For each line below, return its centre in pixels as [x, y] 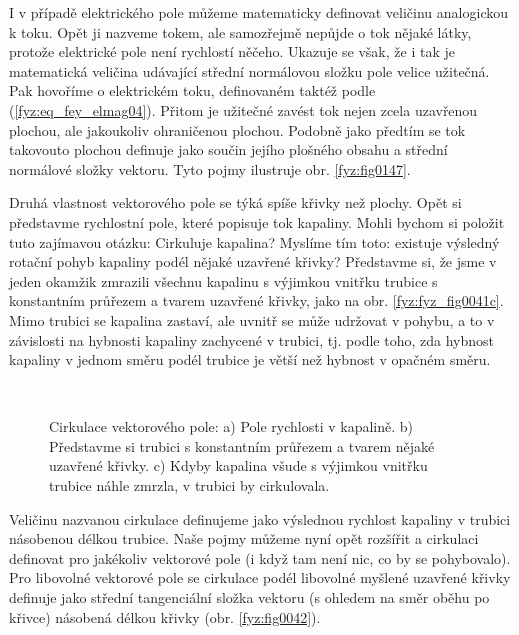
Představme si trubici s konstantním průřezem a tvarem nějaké [242, 445]
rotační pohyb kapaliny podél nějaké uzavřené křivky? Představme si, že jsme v [253, 261]
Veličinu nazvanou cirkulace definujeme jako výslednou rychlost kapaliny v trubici [260, 518]
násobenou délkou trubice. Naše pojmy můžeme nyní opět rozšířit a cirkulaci [244, 538]
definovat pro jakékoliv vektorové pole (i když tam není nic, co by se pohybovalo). [260, 557]
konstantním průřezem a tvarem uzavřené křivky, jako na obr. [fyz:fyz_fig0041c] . [256, 300]
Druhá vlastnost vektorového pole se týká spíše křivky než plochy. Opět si [235, 202]
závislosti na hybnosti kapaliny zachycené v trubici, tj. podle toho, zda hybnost [251, 339]
